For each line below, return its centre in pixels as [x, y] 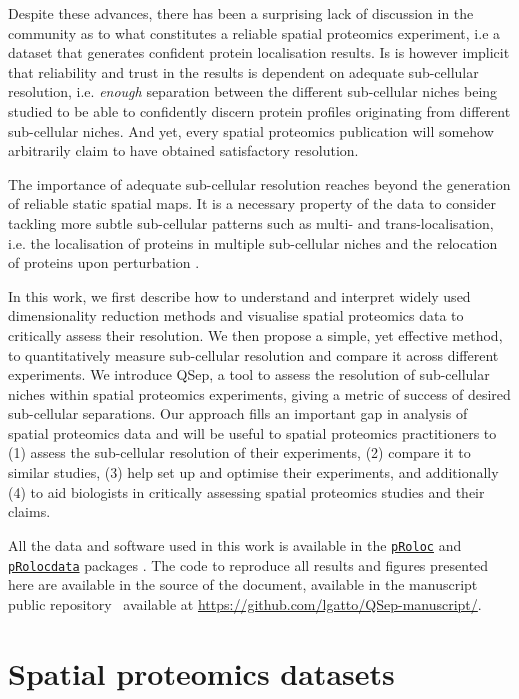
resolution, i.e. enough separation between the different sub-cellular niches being [253, 91]
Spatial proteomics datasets [201, 672]
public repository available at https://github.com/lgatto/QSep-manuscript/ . [245, 603]
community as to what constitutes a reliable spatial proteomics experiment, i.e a [254, 32]
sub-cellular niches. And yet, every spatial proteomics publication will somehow [251, 130]
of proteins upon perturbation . [104, 262]
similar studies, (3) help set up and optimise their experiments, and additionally [253, 472]
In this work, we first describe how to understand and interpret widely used [239, 295]
